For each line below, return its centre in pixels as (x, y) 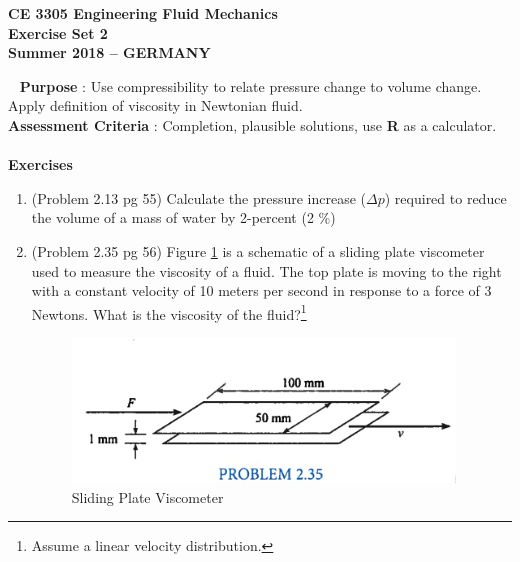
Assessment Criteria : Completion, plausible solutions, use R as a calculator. (252, 124)
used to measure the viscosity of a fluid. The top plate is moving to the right (266, 270)
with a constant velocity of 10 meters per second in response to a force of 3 (261, 290)
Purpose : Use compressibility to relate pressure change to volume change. (250, 85)
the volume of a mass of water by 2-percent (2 (172, 217)
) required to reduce (445, 197)
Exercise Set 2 (58, 32)
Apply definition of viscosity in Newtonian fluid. (155, 105)
